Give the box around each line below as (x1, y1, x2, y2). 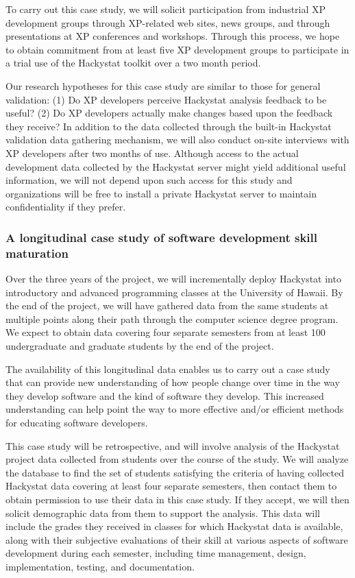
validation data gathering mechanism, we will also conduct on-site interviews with (5, 132, 350, 147)
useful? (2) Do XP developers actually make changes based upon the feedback (5, 106, 333, 120)
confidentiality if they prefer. (5, 200, 126, 214)
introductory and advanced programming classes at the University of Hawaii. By (5, 285, 343, 299)
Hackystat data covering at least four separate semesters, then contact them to (5, 479, 337, 493)
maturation (5, 244, 69, 261)
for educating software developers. (5, 415, 148, 429)
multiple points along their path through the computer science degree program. (5, 311, 339, 326)
